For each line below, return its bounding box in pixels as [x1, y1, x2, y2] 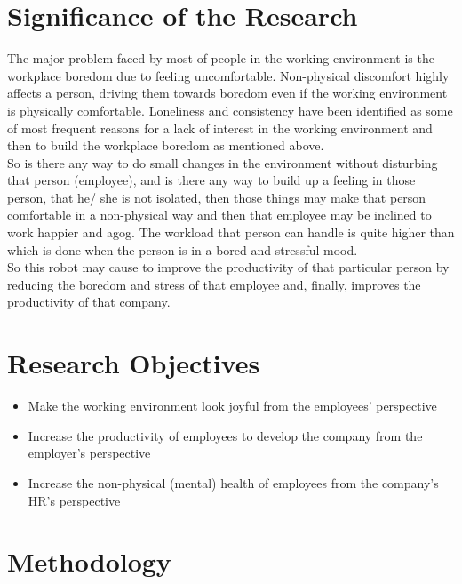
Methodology [7, 543, 171, 580]
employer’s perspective [28, 444, 151, 462]
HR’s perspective [28, 491, 121, 509]
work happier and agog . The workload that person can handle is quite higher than [7, 223, 455, 242]
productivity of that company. [7, 292, 171, 311]
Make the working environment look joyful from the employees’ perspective [28, 396, 437, 415]
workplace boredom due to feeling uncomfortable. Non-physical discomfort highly [7, 66, 450, 84]
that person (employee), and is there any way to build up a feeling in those [7, 171, 416, 189]
